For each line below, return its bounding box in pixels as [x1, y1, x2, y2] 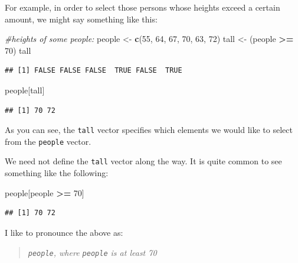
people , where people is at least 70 [28, 246, 157, 258]
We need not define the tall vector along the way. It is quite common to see [5, 155, 282, 167]
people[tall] [5, 83, 45, 96]
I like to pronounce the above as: [5, 226, 123, 238]
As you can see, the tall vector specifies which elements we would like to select [5, 124, 293, 136]
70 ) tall [5, 44, 31, 56]
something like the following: [5, 167, 109, 179]
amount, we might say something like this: [5, 12, 158, 25]
